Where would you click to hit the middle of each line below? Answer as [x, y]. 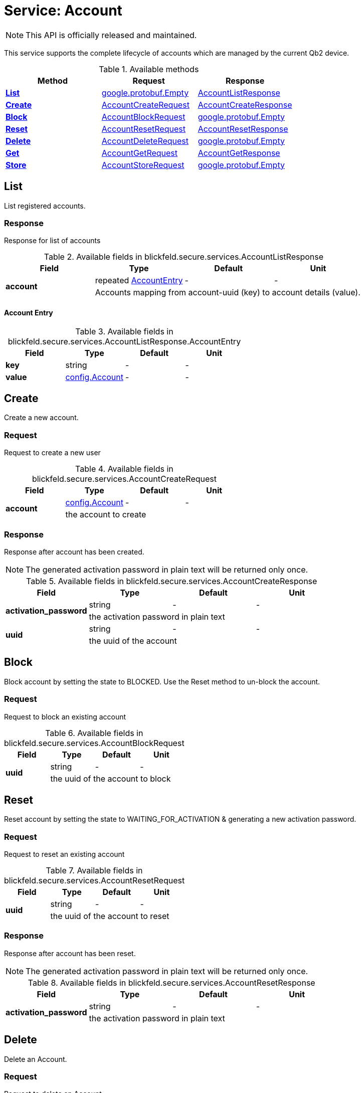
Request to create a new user [52, 453]
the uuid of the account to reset [110, 916]
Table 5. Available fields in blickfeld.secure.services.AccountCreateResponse [172, 581]
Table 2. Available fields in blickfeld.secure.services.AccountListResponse [184, 257]
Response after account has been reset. [70, 953]
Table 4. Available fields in [124, 469]
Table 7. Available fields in [94, 871]
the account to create [106, 515]
